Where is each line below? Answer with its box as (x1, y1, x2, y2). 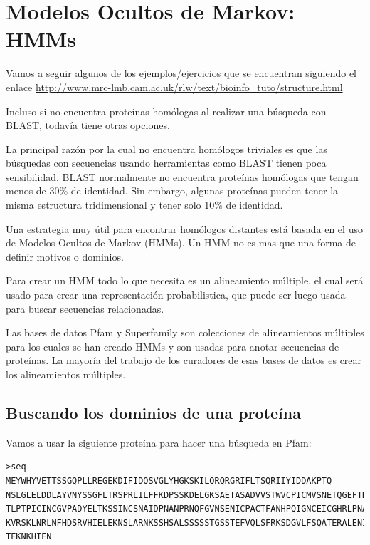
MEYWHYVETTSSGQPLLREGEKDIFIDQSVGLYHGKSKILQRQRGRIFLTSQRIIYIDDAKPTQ (6, 475, 332, 486)
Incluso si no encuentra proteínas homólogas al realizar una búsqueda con (6, 103, 327, 118)
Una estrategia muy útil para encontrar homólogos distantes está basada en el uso (6, 221, 363, 236)
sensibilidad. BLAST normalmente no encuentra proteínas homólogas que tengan (6, 169, 359, 184)
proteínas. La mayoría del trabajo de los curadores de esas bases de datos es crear (6, 353, 362, 368)
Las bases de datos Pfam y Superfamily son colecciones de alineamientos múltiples (6, 325, 364, 340)
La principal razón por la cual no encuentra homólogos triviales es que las (6, 141, 327, 156)
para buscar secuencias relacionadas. (6, 301, 164, 316)
